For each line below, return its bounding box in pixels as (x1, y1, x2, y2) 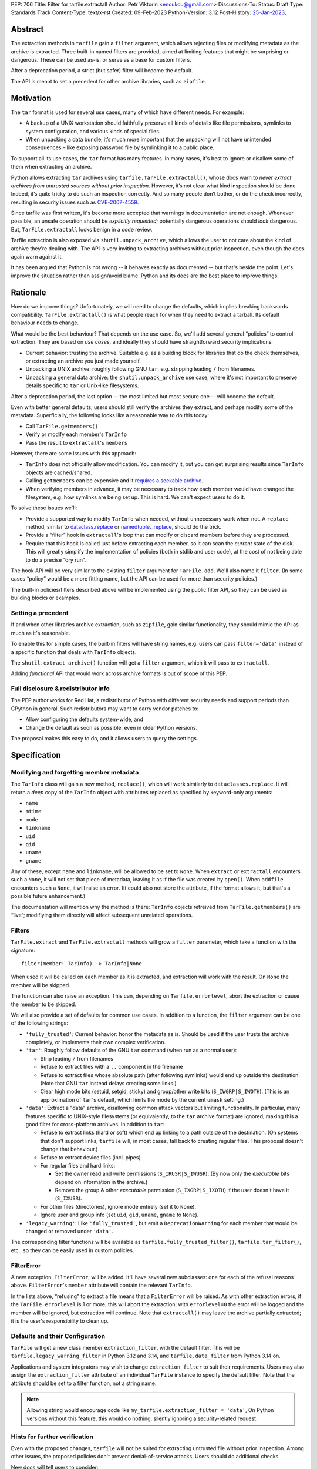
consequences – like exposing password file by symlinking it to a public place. (25, 144, 214, 151)
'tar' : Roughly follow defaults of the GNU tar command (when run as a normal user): (25, 1047, 237, 1054)
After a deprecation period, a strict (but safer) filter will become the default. (11, 67, 193, 74)
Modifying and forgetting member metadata (11, 768, 139, 776)
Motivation (11, 93, 52, 103)
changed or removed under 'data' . (25, 1228, 114, 1235)
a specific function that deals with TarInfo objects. (11, 648, 137, 655)
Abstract (11, 24, 44, 35)
